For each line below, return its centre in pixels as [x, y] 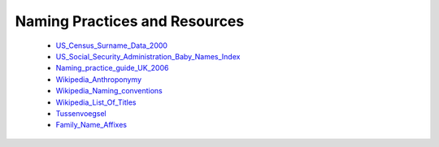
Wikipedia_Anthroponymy [99, 79]
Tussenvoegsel [81, 113]
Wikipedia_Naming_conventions [109, 91]
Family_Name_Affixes [91, 125]
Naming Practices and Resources [130, 21]
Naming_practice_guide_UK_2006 [112, 68]
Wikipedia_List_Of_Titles [96, 102]
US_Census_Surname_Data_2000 [112, 45]
